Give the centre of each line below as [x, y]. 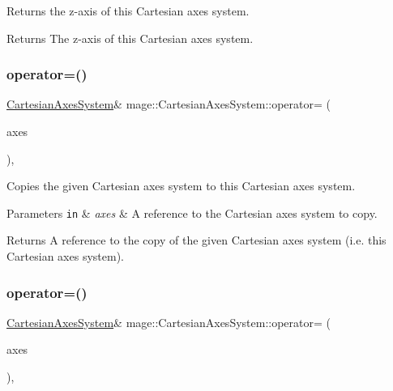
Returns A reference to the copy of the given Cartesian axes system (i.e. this [196, 240]
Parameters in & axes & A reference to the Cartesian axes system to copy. [192, 212]
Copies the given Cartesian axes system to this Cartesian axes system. [181, 186]
